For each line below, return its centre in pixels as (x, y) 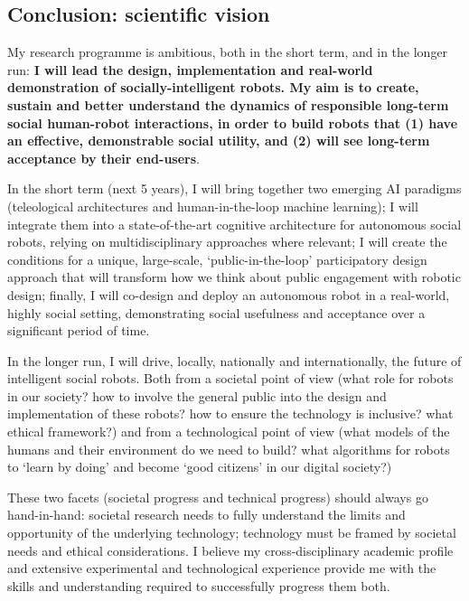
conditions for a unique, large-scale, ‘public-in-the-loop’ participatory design (217, 259)
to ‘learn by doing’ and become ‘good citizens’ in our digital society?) (200, 467)
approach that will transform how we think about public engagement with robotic (234, 277)
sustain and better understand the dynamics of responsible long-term (228, 104)
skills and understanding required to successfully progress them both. (199, 585)
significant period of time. (79, 330)
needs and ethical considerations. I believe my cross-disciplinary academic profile (230, 550)
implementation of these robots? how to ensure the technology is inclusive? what (230, 413)
